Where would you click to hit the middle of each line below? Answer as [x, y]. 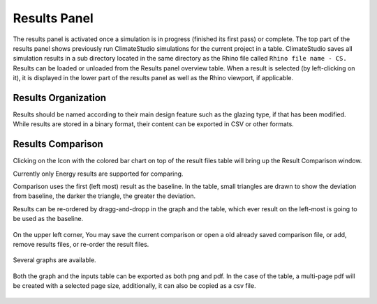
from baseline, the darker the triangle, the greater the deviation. [104, 196]
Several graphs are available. [55, 260]
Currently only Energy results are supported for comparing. [98, 174]
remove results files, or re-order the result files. [81, 245]
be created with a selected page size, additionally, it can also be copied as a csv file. [134, 286]
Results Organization [60, 98]
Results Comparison [58, 144]
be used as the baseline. [48, 219]
